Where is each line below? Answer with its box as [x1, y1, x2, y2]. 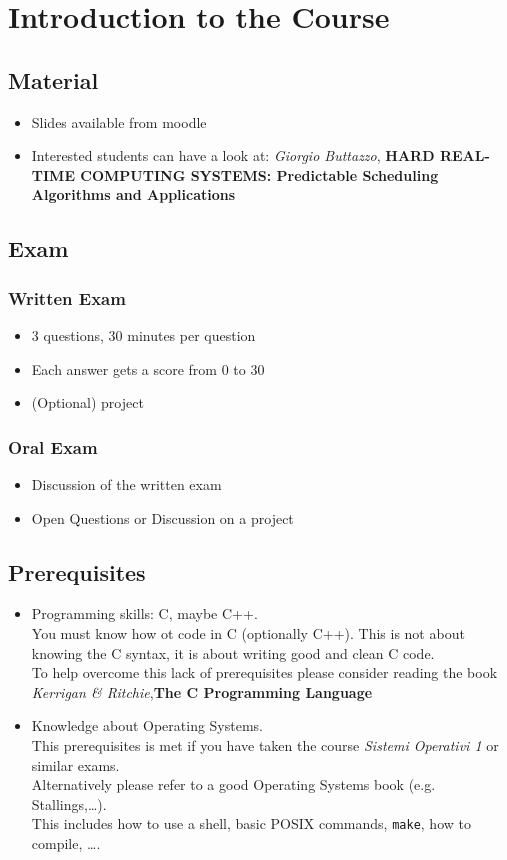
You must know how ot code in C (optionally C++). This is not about [31, 622, 465, 643]
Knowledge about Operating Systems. [31, 715, 264, 736]
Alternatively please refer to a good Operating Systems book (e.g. [31, 774, 436, 795]
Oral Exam [8, 434, 98, 459]
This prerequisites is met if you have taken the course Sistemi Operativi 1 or [31, 734, 499, 755]
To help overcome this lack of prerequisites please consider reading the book [31, 662, 498, 683]
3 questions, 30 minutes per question [31, 324, 256, 345]
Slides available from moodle [31, 111, 207, 132]
